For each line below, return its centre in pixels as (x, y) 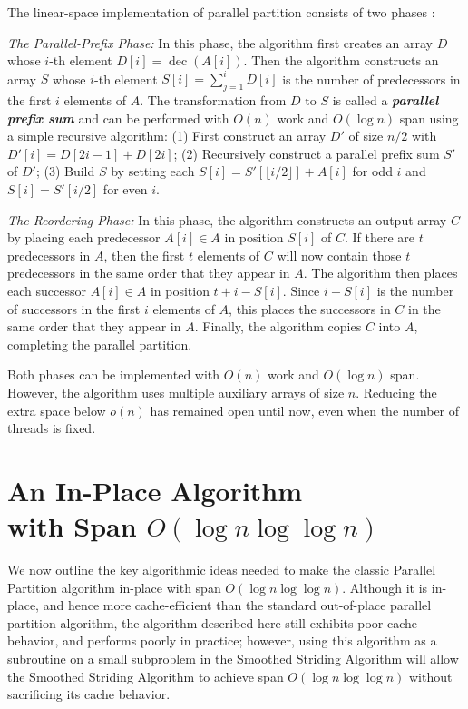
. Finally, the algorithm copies (278, 326)
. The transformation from (213, 100)
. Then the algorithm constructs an (341, 60)
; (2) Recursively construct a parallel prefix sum (307, 153)
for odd (372, 171)
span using (429, 118)
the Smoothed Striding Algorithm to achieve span (146, 676)
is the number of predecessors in (371, 79)
